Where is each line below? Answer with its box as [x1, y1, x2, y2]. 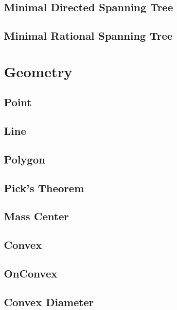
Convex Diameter [4, 294, 94, 309]
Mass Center [4, 209, 69, 224]
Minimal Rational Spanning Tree [4, 28, 173, 43]
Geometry [4, 61, 72, 81]
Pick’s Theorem [4, 180, 84, 195]
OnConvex [4, 266, 57, 281]
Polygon [4, 151, 45, 166]
